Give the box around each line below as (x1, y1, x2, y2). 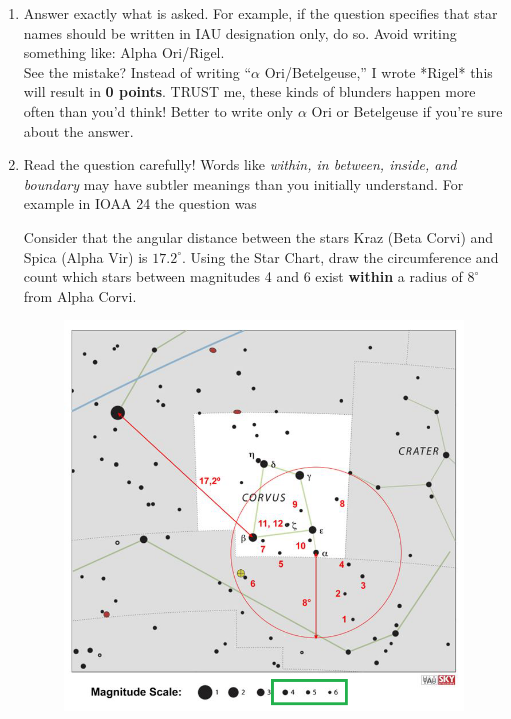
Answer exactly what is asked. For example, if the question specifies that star (23, 3, 498, 23)
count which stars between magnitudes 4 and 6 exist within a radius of (23, 266, 463, 287)
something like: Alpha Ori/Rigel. (23, 42, 225, 63)
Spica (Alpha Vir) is (23, 246, 148, 267)
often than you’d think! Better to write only (23, 100, 294, 121)
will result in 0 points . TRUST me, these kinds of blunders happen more (23, 81, 476, 102)
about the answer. (23, 120, 134, 141)
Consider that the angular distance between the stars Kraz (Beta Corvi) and (23, 226, 494, 247)
